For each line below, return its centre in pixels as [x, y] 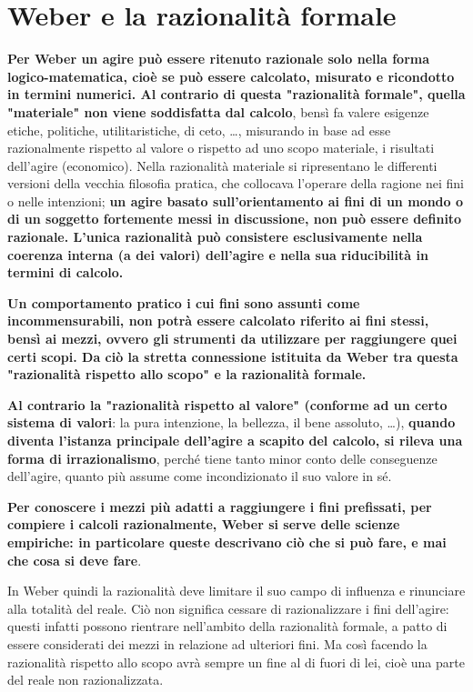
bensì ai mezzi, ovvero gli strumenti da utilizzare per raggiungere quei [232, 339]
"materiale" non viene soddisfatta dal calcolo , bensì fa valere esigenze [218, 111]
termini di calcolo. [65, 272]
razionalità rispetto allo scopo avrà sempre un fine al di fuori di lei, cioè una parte [236, 662]
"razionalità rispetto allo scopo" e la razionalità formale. [187, 374]
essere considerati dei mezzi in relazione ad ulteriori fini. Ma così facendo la [217, 643]
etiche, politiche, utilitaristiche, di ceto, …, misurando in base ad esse [199, 130]
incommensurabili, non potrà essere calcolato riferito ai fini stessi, [218, 321]
